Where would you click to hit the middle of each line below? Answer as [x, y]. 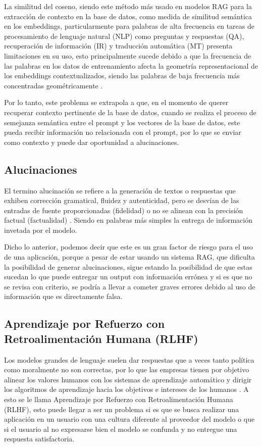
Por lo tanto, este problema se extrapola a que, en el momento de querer [116, 102]
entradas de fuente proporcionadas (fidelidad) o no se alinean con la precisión [124, 210]
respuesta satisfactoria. [39, 439]
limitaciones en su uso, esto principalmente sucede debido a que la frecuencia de [128, 55]
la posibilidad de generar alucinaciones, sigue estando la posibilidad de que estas [128, 266]
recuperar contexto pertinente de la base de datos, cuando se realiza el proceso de [130, 112]
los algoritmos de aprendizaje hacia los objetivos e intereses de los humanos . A [126, 389]
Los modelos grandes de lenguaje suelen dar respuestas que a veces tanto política [129, 359]
